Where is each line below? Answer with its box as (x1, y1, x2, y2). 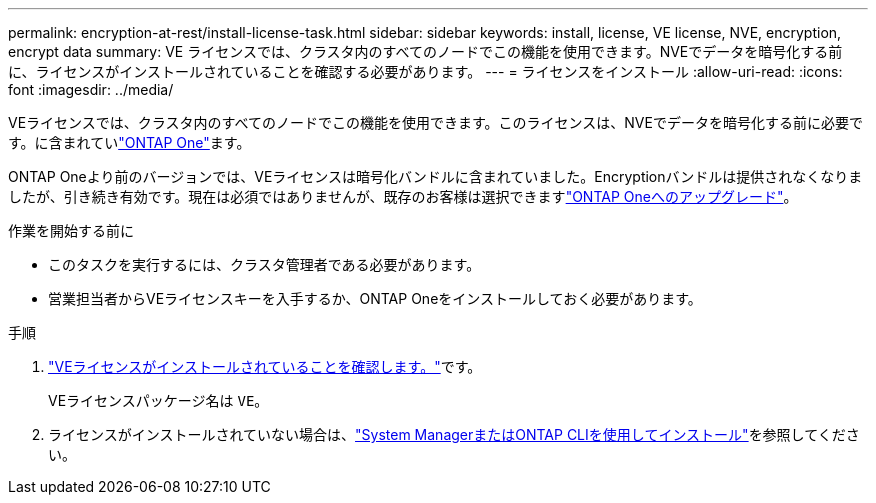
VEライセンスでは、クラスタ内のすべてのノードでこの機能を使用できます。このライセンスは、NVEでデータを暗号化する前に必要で (8, 114, 863, 131)
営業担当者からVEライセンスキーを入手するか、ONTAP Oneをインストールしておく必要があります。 (48, 290, 702, 307)
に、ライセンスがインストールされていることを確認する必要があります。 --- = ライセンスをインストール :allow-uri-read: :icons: (8, 63, 843, 80)
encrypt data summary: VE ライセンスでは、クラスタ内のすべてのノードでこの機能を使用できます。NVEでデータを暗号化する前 (8, 43, 843, 60)
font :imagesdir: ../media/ (8, 81, 174, 98)
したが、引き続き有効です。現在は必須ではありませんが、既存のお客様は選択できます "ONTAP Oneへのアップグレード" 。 (8, 188, 798, 205)
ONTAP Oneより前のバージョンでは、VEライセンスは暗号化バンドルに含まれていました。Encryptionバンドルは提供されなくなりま (8, 168, 863, 185)
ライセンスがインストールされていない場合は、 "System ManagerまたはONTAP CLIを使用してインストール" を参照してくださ (48, 426, 860, 443)
